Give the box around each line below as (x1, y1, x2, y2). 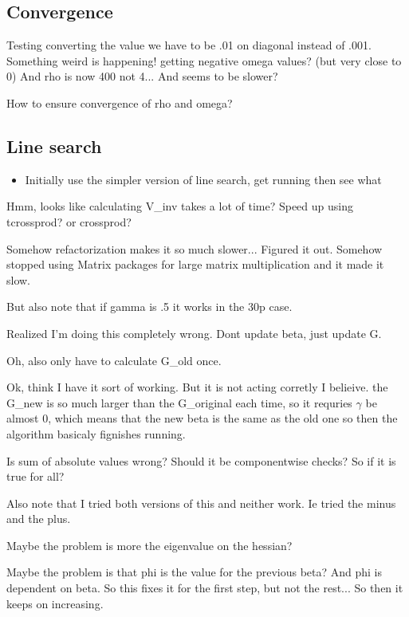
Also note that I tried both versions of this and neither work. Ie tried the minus (6, 494, 396, 511)
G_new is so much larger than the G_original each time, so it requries (6, 394, 352, 411)
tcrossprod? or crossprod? (6, 213, 132, 230)
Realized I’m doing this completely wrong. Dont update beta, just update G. (6, 324, 382, 341)
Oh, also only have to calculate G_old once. (6, 352, 222, 368)
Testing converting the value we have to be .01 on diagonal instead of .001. (6, 37, 372, 53)
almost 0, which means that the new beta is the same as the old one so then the (6, 410, 398, 426)
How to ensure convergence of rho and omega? (6, 94, 233, 111)
